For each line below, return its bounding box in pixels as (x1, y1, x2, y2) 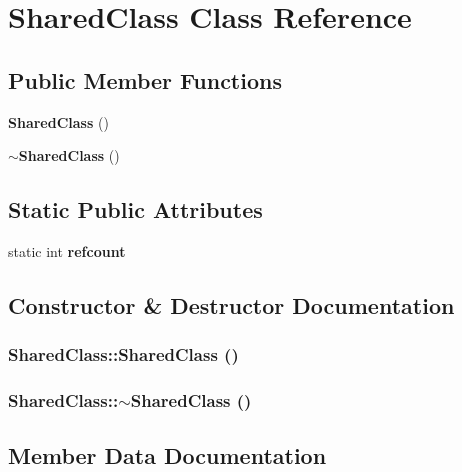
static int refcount (8, 240, 126, 261)
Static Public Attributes (8, 194, 263, 225)
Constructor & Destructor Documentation (8, 289, 455, 320)
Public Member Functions (8, 64, 282, 95)
